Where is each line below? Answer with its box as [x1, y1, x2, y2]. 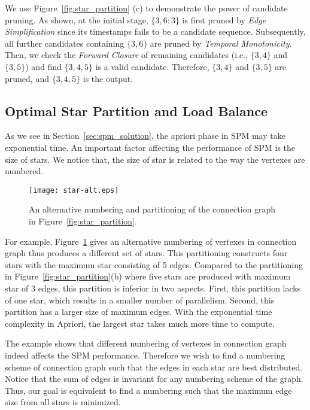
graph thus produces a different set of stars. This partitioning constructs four [5, 247, 288, 259]
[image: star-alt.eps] [29, 186, 119, 195]
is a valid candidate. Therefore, [95, 60, 209, 72]
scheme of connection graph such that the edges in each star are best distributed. [5, 360, 303, 373]
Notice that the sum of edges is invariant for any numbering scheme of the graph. [5, 372, 303, 385]
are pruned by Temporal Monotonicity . [150, 37, 292, 49]
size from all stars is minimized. [5, 396, 121, 408]
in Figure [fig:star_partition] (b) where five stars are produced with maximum [5, 270, 291, 283]
